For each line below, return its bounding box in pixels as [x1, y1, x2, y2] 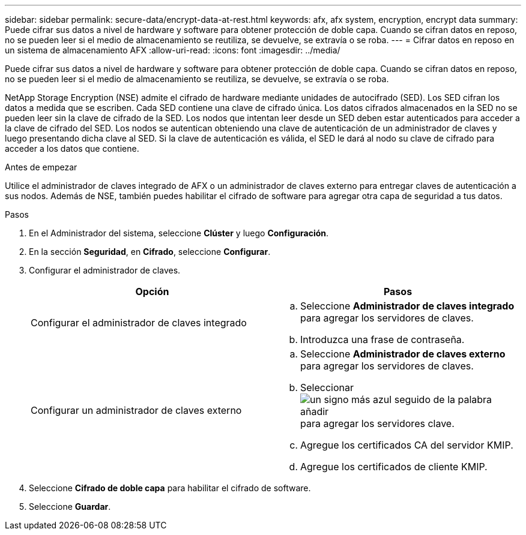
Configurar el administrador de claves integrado [31, 317, 247, 329]
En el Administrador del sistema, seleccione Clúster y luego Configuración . [29, 228, 329, 238]
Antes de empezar [5, 162, 77, 172]
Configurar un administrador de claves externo [31, 404, 242, 416]
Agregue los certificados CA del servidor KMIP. [300, 439, 513, 451]
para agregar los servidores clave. [300, 417, 455, 429]
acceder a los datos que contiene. [5, 143, 139, 154]
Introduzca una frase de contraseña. [300, 333, 465, 345]
